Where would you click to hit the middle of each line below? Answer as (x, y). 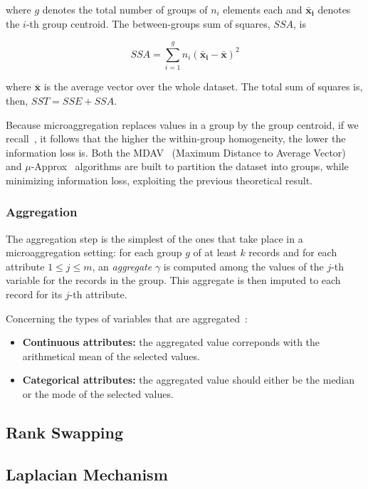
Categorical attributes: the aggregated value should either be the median (189, 380)
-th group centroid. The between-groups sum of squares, (148, 23)
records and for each (293, 252)
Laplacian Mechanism (87, 474)
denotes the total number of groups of (125, 9)
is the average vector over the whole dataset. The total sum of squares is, (203, 86)
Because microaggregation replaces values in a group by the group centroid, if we (182, 124)
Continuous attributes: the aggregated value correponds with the (171, 342)
